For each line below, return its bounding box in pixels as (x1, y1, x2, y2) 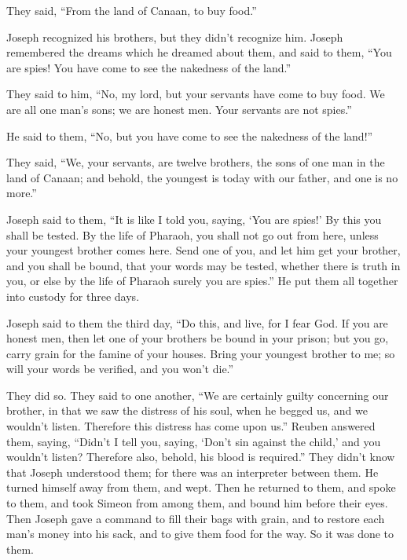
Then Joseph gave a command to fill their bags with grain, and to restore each (6, 510, 385, 526)
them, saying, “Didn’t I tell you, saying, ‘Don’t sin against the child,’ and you (6, 433, 381, 449)
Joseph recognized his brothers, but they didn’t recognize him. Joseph (6, 28, 343, 45)
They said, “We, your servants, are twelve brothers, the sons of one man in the (6, 154, 385, 170)
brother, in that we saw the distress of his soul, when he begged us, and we (6, 402, 368, 419)
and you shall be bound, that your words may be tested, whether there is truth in (6, 257, 401, 273)
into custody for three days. (6, 287, 140, 304)
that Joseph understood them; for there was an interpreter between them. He (6, 463, 379, 480)
